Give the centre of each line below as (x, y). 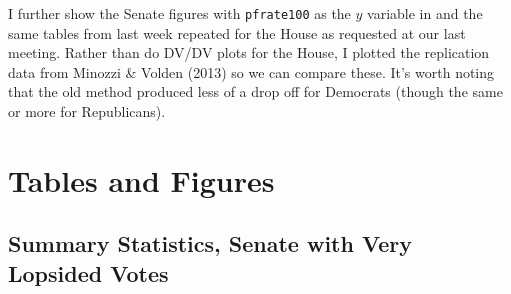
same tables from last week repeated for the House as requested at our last (237, 32)
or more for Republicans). (87, 111)
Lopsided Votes (88, 272)
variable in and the (425, 13)
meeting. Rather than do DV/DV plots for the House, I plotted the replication (249, 52)
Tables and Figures (141, 179)
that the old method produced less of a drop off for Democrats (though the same (255, 91)
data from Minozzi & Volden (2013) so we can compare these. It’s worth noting (251, 71)
